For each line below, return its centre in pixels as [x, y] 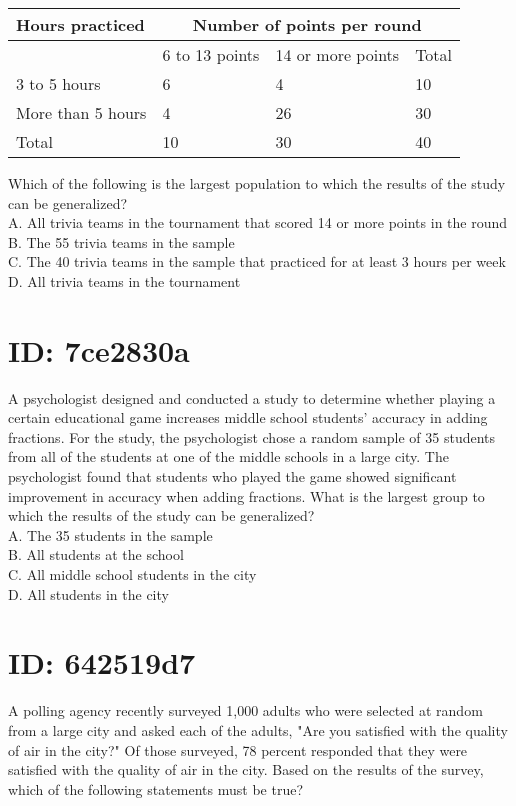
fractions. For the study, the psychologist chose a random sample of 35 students [252, 436]
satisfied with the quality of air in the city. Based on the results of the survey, [246, 769]
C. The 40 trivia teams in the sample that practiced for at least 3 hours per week [257, 261]
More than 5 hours [81, 112]
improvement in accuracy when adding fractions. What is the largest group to [246, 495]
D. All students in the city [88, 593]
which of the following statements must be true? [156, 788]
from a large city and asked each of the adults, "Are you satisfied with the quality [258, 729]
